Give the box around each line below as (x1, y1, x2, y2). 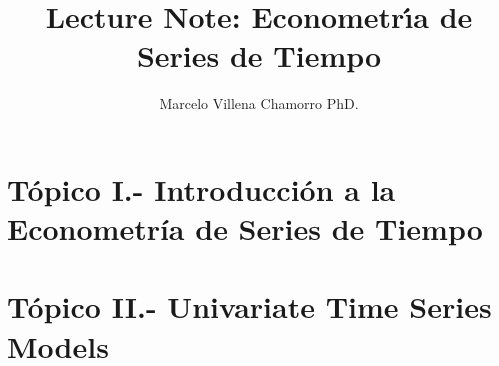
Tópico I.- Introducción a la (7, 168, 396, 209)
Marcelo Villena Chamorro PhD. (159, 93, 359, 114)
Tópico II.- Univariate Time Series (7, 286, 492, 327)
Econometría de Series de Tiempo (7, 208, 483, 249)
